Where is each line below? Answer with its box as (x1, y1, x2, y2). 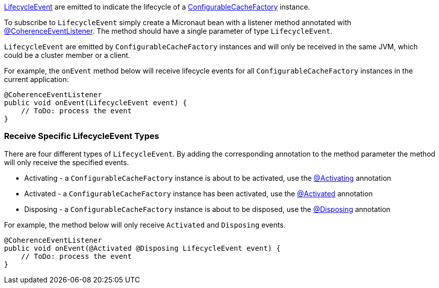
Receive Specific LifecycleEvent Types (4, 131, 159, 141)
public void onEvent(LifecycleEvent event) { (4, 99, 187, 107)
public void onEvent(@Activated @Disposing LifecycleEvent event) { (4, 244, 281, 252)
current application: (4, 75, 69, 84)
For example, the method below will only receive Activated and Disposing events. (4, 220, 286, 229)
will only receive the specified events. (4, 158, 129, 167)
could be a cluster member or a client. (4, 51, 130, 59)
